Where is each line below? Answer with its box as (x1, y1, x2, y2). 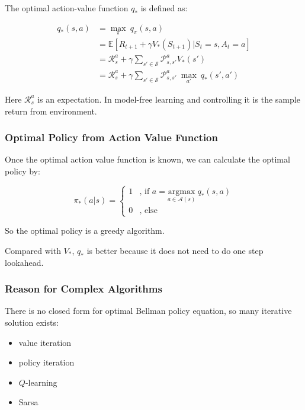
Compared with (5, 244, 61, 256)
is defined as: (140, 2, 188, 14)
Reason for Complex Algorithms (5, 281, 162, 296)
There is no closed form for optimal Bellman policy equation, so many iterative (5, 304, 292, 317)
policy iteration (18, 356, 75, 368)
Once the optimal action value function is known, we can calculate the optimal (5, 153, 290, 166)
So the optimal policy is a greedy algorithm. (5, 224, 165, 237)
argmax (168, 187, 195, 196)
